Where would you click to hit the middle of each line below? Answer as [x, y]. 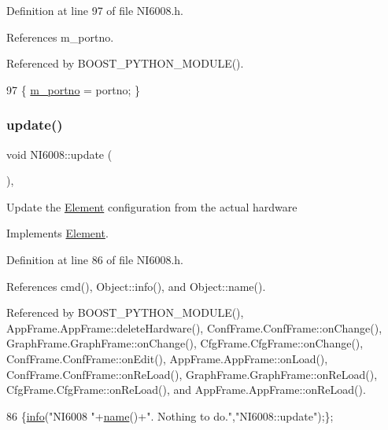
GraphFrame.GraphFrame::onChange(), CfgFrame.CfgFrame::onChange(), [185, 343]
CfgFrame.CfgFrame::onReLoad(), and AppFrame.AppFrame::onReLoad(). [186, 390]
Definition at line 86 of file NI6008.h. [95, 259]
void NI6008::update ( [59, 154]
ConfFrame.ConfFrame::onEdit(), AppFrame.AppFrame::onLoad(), [167, 358]
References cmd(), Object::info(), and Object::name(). [136, 286]
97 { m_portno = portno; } [74, 89]
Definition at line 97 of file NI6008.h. [95, 10]
